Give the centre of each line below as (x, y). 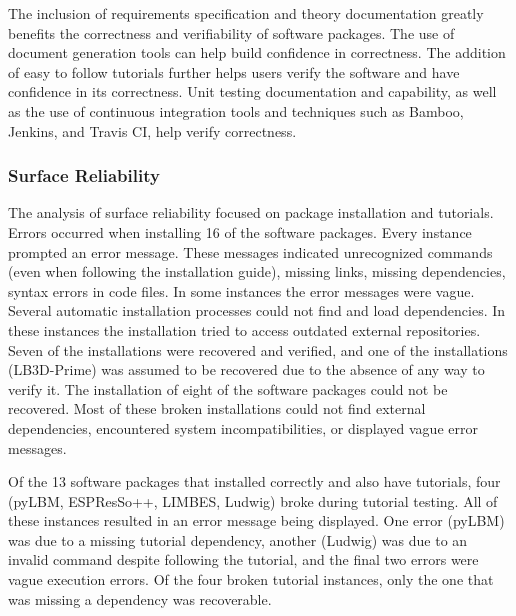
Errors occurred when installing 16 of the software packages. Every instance (240, 231)
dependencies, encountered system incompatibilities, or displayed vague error (243, 427)
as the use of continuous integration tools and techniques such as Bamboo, (236, 110)
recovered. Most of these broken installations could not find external (217, 408)
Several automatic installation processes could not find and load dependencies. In (257, 310)
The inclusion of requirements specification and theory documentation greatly (246, 13)
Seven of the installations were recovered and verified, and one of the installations (258, 349)
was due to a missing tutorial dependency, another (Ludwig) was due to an (238, 539)
